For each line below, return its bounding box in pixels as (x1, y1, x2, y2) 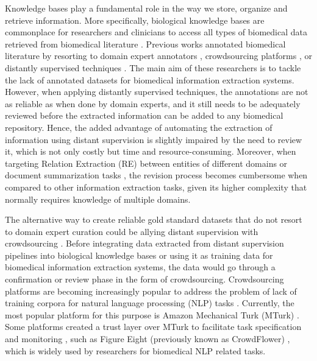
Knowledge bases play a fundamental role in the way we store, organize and (5, 2, 288, 14)
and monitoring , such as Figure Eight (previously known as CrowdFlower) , (5, 332, 290, 345)
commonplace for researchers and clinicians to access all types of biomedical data (5, 26, 308, 38)
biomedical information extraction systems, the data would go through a (5, 261, 276, 273)
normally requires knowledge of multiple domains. (5, 192, 191, 205)
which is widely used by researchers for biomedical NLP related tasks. (5, 344, 266, 357)
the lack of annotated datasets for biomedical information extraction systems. (5, 73, 294, 86)
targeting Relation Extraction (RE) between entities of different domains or (5, 156, 288, 169)
